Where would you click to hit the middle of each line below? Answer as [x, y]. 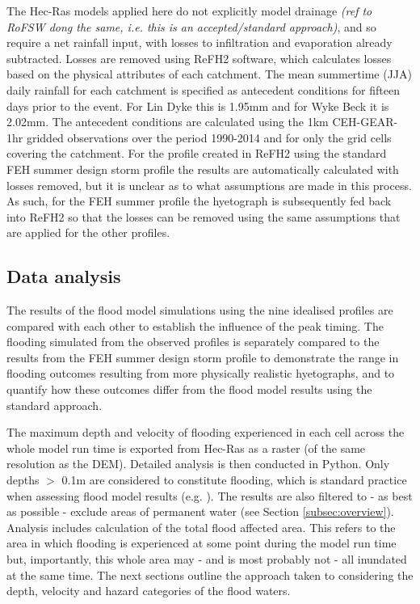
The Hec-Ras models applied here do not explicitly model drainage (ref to [189, 11]
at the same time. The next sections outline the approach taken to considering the [210, 574]
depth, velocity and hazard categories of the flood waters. [149, 591]
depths [23, 480]
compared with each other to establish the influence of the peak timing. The [195, 325]
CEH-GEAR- [365, 122]
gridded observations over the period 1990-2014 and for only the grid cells [209, 137]
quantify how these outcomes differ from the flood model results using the [189, 389]
